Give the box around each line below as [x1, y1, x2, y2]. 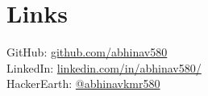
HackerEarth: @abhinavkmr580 [6, 75, 160, 92]
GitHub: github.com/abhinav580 [6, 44, 168, 61]
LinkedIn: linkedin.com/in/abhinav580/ [6, 59, 202, 76]
